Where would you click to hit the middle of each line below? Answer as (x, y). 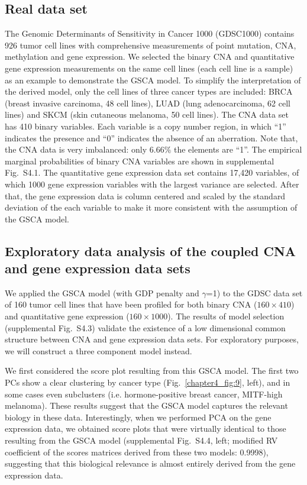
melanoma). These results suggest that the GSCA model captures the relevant (146, 405)
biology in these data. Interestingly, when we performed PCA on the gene (138, 417)
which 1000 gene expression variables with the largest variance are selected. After (152, 184)
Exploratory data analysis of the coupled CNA (151, 250)
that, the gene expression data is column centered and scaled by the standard (145, 195)
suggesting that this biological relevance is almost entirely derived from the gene (150, 463)
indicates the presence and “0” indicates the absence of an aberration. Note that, (151, 138)
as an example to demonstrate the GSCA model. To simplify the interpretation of (153, 80)
